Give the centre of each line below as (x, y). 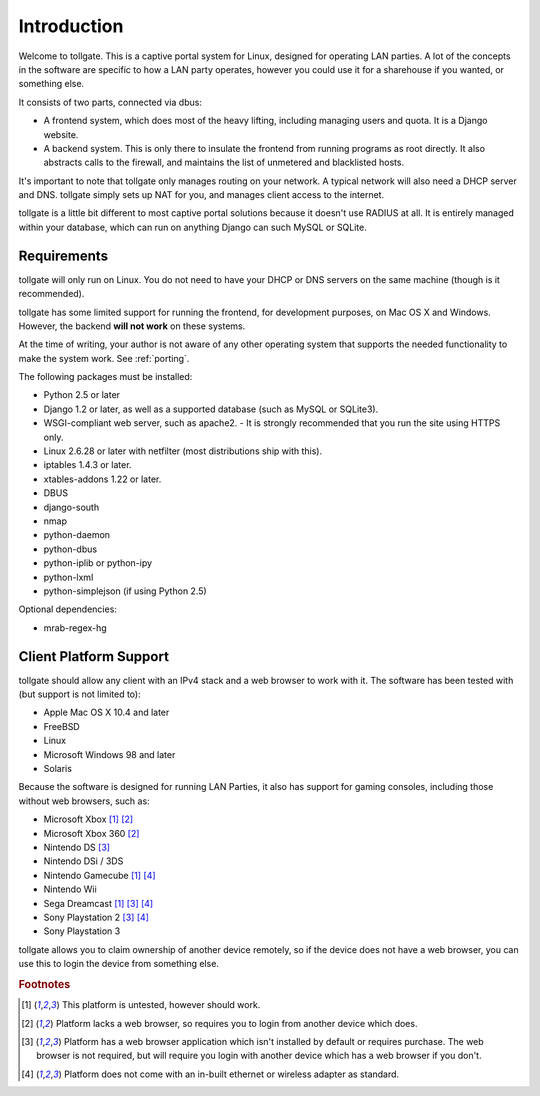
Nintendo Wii (70, 889)
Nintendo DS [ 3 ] (76, 847)
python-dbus (70, 549)
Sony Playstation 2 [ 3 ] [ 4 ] (96, 917)
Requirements (63, 255)
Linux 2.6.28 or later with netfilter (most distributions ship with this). (183, 451)
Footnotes (44, 984)
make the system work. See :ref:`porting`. (104, 358)
